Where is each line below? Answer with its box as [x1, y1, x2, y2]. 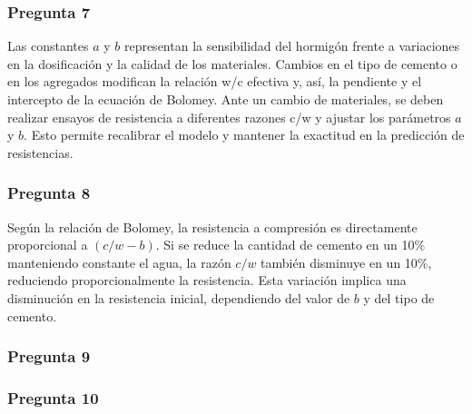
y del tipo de [363, 288, 435, 307]
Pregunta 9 [7, 345, 91, 368]
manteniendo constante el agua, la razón [7, 252, 231, 271]
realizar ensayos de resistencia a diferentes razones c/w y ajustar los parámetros [7, 107, 451, 126]
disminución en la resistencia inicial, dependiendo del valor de [7, 288, 350, 307]
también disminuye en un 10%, [261, 252, 432, 271]
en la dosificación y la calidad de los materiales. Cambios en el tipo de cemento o [7, 54, 457, 73]
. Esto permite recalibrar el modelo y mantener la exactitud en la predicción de [24, 125, 465, 144]
